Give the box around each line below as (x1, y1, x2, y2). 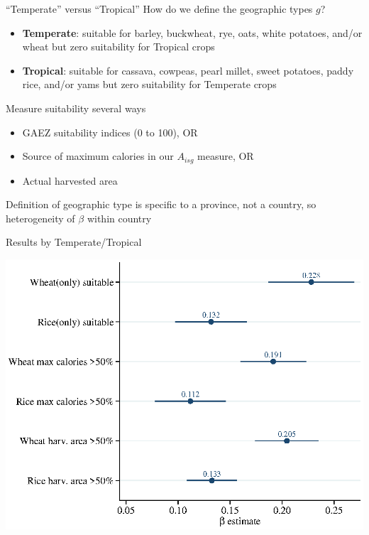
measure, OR (197, 148, 254, 163)
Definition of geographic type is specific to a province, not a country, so (6, 197, 316, 212)
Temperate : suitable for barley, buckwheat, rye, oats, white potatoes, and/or (22, 25, 363, 40)
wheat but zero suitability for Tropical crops (22, 39, 215, 54)
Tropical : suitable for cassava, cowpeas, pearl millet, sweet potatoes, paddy (22, 63, 354, 77)
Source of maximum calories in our (22, 148, 174, 163)
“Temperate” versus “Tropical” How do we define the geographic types (6, 1, 313, 16)
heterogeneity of (6, 210, 75, 225)
